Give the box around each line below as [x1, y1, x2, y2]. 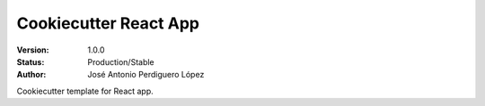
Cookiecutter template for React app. [16, 86, 154, 96]
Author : [16, 69, 47, 80]
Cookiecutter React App [16, 13, 199, 33]
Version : [16, 45, 49, 55]
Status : [16, 56, 45, 67]
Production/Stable [87, 56, 154, 67]
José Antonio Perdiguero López [87, 69, 205, 80]
